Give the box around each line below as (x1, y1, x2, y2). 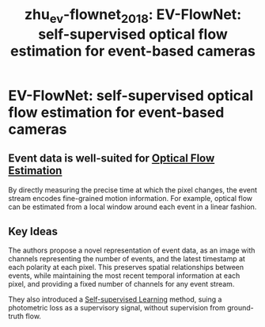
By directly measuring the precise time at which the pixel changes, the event (8, 184, 258, 195)
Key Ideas (8, 224, 58, 238)
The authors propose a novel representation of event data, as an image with (8, 245, 256, 255)
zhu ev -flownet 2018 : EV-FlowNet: (24, 6, 242, 26)
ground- (226, 303, 255, 313)
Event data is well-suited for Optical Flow (8, 152, 215, 165)
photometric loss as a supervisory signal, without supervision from (8, 303, 225, 313)
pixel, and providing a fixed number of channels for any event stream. (8, 279, 235, 289)
